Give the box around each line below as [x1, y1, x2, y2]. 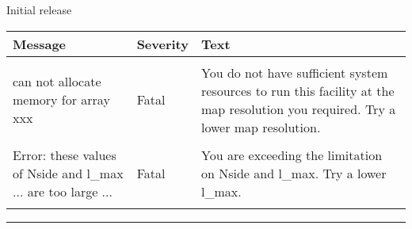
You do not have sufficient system [200, 63, 388, 82]
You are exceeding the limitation [200, 145, 383, 164]
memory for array [13, 90, 110, 109]
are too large [27, 181, 98, 200]
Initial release [6, 2, 72, 17]
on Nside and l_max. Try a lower [200, 163, 387, 182]
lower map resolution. [200, 117, 321, 136]
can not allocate [13, 72, 101, 91]
